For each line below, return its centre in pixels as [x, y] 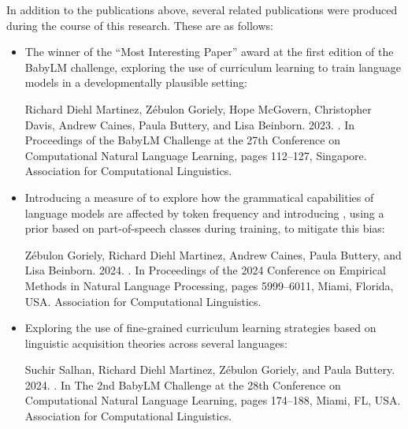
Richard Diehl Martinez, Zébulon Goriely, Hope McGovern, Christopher [198, 108]
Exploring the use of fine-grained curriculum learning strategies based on [200, 328]
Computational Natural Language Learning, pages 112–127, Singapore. [196, 155]
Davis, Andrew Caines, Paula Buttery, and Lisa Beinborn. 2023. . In [190, 124]
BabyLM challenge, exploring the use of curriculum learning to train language [213, 67]
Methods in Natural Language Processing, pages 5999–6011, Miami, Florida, [209, 285]
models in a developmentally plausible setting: [136, 82]
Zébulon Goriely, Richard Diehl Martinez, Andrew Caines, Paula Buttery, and [213, 254]
